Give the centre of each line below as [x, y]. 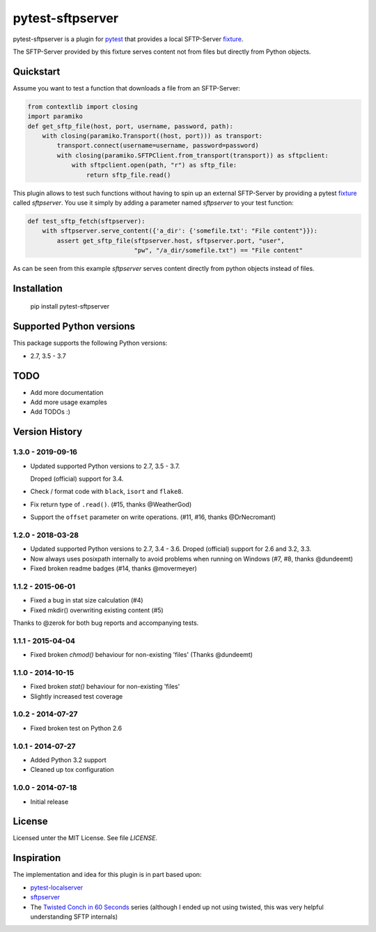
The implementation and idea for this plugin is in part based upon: [107, 875]
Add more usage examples [69, 402]
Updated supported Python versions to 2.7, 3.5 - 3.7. [105, 466]
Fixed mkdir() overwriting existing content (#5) [97, 610]
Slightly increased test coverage [77, 696]
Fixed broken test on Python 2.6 [76, 728]
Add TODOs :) [50, 412]
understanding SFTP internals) [74, 917]
